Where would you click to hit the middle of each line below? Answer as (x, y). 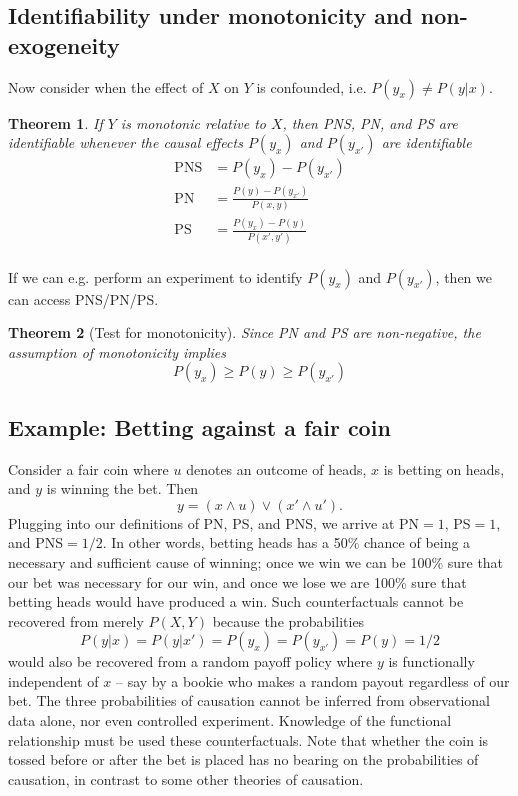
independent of (53, 680)
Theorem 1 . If (55, 122)
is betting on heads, (444, 468)
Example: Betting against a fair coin (199, 426)
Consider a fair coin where (88, 468)
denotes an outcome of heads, (276, 468)
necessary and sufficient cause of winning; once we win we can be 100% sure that (256, 561)
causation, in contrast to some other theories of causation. (186, 778)
